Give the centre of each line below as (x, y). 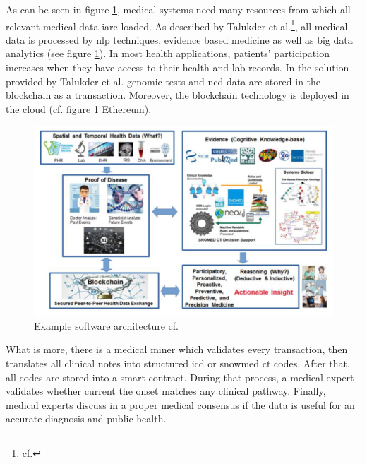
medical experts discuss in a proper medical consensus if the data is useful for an (180, 404)
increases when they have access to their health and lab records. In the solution (178, 67)
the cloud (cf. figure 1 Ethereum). (79, 108)
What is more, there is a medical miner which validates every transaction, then (177, 349)
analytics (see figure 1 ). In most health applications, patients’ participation (168, 53)
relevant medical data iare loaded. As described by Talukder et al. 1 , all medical (177, 25)
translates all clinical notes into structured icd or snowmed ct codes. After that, (178, 363)
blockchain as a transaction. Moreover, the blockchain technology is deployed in (178, 95)
